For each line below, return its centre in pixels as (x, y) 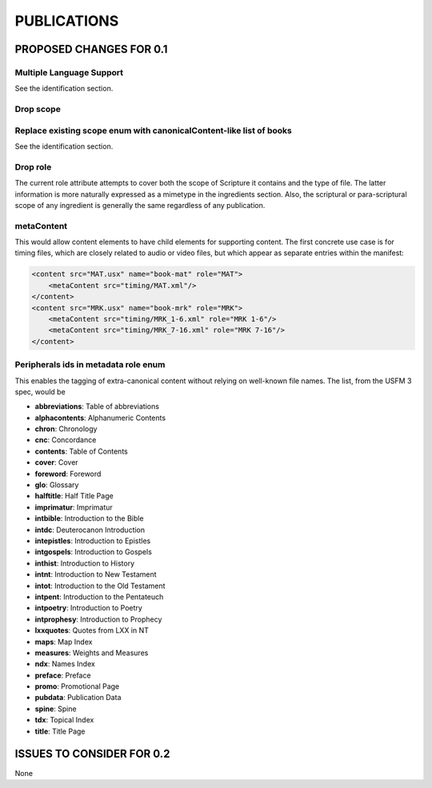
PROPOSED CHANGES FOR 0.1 (91, 49)
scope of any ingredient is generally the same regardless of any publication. (140, 205)
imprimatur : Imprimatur (74, 507)
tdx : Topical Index (64, 720)
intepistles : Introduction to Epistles (93, 541)
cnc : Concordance (66, 440)
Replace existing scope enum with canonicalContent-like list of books (153, 130)
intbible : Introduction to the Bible (89, 518)
